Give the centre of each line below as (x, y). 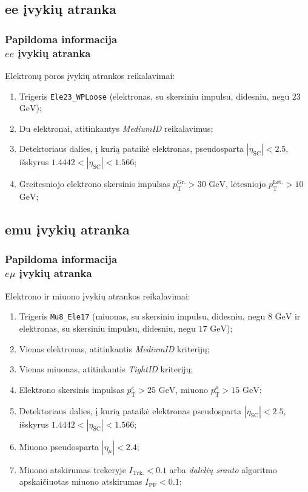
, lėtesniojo (246, 184)
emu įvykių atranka (67, 229)
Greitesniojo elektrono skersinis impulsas (95, 184)
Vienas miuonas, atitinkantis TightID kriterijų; (106, 369)
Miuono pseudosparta (59, 446)
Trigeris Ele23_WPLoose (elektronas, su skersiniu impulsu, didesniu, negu (154, 96)
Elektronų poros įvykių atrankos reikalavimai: (90, 75)
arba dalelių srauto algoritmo (223, 469)
